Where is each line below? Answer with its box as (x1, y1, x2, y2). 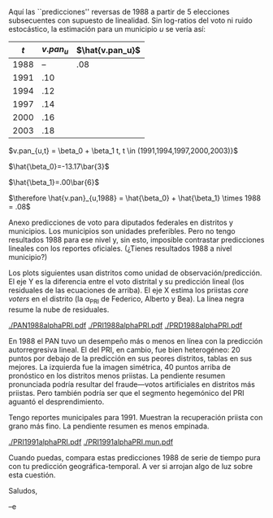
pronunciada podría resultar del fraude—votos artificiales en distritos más (8, 379, 256, 389)
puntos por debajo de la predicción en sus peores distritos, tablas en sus (8, 353, 253, 363)
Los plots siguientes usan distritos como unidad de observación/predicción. (8, 268, 262, 278)
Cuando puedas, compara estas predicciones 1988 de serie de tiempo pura (8, 452, 262, 463)
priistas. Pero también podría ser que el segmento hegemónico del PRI (8, 388, 245, 397)
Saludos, (8, 485, 38, 495)
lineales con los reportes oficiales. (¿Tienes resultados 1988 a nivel (8, 244, 232, 253)
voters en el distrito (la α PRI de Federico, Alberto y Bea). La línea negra (8, 294, 245, 305)
